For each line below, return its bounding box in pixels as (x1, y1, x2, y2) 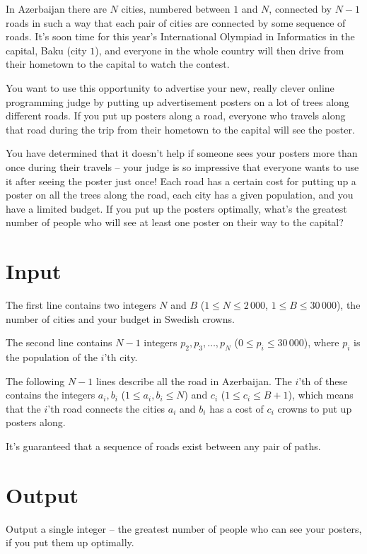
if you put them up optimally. (6, 535, 134, 550)
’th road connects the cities (47, 401, 165, 415)
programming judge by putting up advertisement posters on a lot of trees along (6, 94, 349, 109)
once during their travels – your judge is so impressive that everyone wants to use (6, 159, 359, 174)
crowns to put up (277, 401, 352, 415)
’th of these (298, 373, 348, 388)
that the (6, 401, 41, 415)
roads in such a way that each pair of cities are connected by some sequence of (6, 15, 346, 30)
